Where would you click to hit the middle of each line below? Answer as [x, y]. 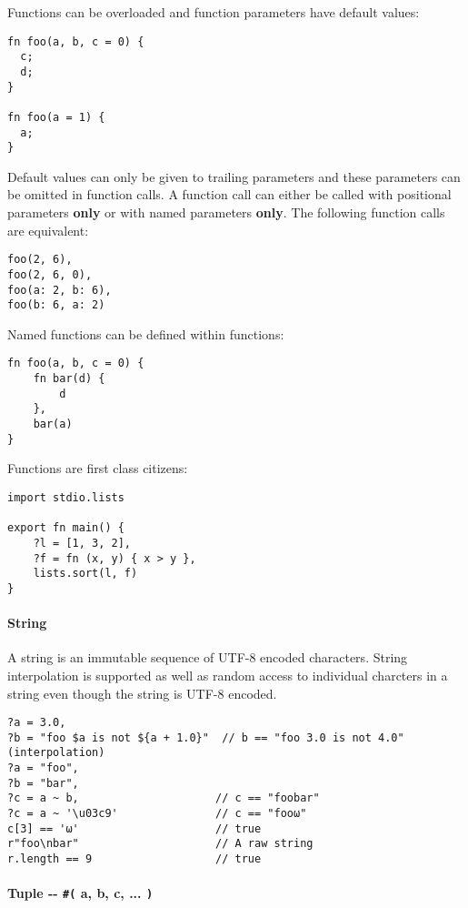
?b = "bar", [43, 783]
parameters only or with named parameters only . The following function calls [226, 212]
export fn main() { [66, 528]
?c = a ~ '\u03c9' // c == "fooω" [157, 814]
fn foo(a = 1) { [56, 117]
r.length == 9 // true [134, 859]
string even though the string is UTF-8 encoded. [142, 693]
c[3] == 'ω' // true [134, 828]
